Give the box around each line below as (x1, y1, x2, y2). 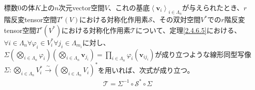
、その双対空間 (152, 14, 201, 25)
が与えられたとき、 (182, 2, 244, 12)
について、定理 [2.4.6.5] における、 (136, 25, 241, 35)
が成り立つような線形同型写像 (155, 49, 252, 59)
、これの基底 (108, 2, 150, 12)
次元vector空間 (58, 2, 105, 12)
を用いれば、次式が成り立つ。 (98, 64, 194, 75)
